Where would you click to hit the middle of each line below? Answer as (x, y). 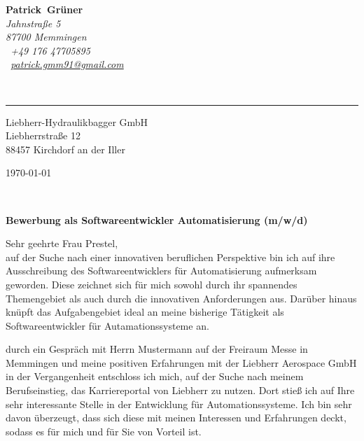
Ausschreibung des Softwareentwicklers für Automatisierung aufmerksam (161, 271)
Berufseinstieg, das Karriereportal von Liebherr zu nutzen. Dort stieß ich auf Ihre (180, 390)
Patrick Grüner (44, 9)
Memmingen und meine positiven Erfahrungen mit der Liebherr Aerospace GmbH (181, 362)
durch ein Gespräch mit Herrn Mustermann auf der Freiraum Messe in (157, 349)
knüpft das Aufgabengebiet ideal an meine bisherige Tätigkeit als (145, 312)
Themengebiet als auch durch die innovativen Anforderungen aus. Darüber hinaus (181, 298)
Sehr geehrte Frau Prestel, (62, 243)
